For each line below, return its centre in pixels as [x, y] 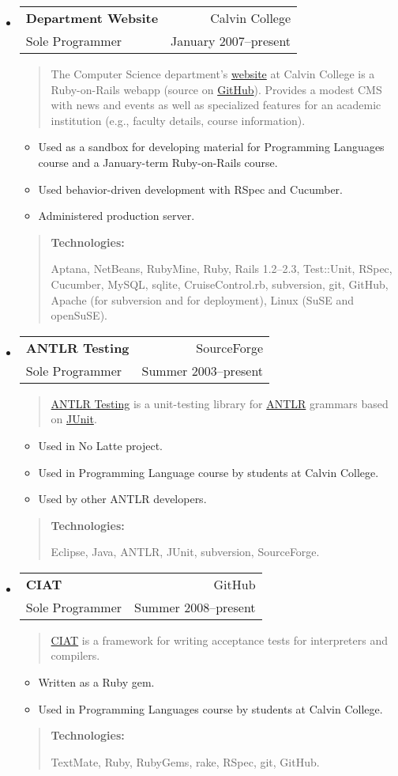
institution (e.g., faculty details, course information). [178, 120]
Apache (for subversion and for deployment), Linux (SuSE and [202, 299]
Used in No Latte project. [101, 445]
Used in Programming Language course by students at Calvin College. [208, 472]
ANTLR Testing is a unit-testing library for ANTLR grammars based [220, 403]
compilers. [75, 655]
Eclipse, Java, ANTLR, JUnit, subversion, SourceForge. [185, 552]
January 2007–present [231, 41]
